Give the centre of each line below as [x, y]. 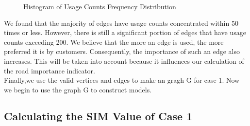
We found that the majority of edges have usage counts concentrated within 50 [121, 23]
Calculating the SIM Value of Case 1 [98, 116]
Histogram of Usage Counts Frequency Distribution [100, 6]
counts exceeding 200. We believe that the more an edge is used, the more [114, 42]
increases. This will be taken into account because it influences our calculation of [124, 61]
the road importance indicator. [50, 70]
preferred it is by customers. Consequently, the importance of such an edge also [122, 51]
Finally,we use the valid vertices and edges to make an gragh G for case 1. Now [122, 80]
